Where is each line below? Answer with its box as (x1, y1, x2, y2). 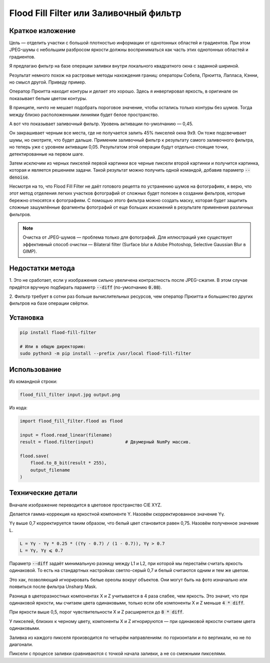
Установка (9, 313, 44, 322)
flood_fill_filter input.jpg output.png (19, 392, 120, 397)
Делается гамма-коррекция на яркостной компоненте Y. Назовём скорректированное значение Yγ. (9, 511, 225, 517)
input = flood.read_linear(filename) (19, 432, 112, 438)
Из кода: (9, 404, 27, 410)
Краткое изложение (9, 27, 76, 35)
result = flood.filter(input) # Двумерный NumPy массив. (19, 439, 191, 445)
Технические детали (9, 488, 77, 497)
